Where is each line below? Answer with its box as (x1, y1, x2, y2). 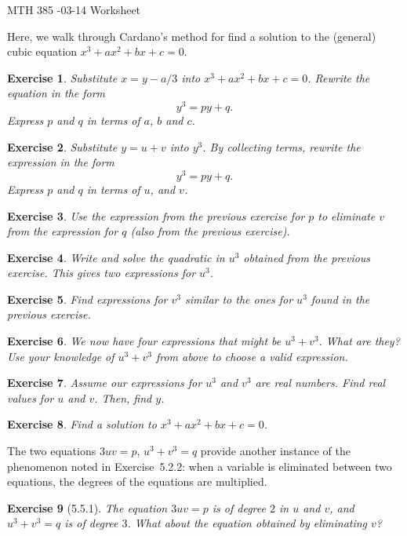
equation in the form (7, 85, 106, 101)
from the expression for (7, 223, 118, 239)
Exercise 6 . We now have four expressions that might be (7, 333, 282, 349)
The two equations (7, 443, 96, 459)
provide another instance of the (200, 443, 351, 459)
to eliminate (318, 207, 376, 224)
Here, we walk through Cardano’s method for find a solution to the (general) (7, 27, 376, 44)
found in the (311, 290, 370, 307)
